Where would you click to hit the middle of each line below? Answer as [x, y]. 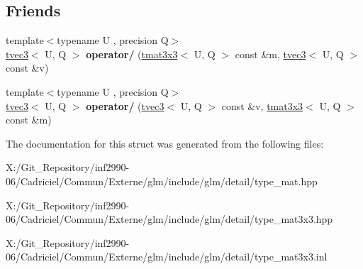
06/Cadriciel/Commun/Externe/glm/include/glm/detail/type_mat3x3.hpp [169, 219]
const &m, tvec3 [270, 54]
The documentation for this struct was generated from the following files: [165, 143]
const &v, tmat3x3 [262, 105]
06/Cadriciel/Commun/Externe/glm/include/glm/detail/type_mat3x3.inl [167, 257]
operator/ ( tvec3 [125, 105]
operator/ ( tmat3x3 [132, 54]
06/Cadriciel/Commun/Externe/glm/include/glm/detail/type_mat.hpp [162, 181]
